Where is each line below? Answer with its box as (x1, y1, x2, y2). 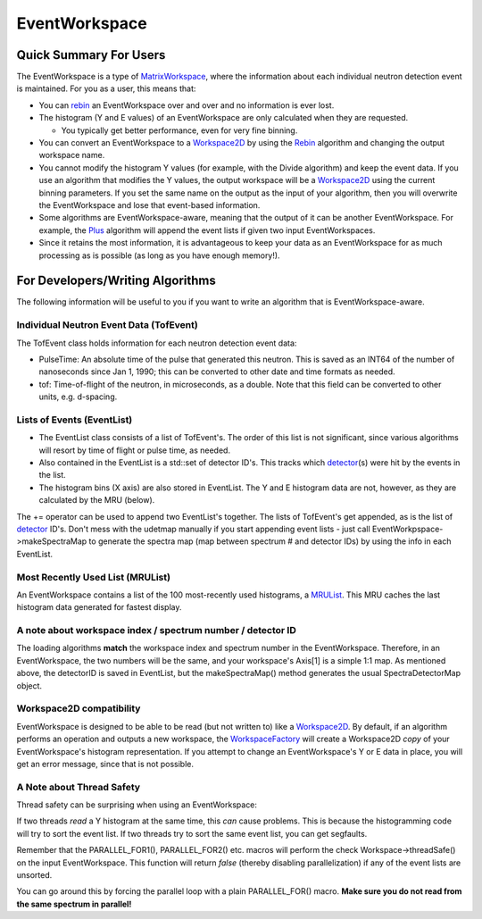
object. (16, 680, 43, 691)
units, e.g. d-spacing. (38, 391, 118, 402)
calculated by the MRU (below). (38, 495, 155, 505)
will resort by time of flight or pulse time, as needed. (38, 445, 231, 455)
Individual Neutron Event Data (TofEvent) (16, 319, 198, 331)
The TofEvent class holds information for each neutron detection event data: (16, 338, 297, 348)
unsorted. (16, 870, 53, 881)
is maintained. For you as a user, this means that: (16, 83, 196, 94)
